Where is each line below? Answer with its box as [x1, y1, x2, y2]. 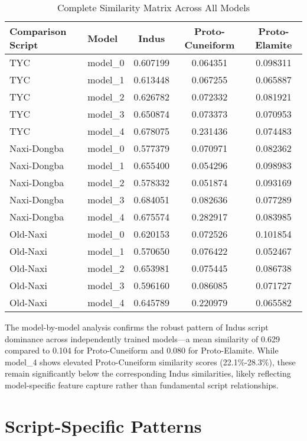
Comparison [9, 24, 67, 38]
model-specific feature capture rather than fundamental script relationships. [5, 378, 279, 391]
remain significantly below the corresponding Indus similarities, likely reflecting [5, 367, 291, 380]
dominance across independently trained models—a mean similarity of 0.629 [5, 332, 280, 345]
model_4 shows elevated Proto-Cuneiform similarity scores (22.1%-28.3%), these [5, 355, 296, 368]
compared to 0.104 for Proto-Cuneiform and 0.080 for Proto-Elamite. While [5, 344, 279, 356]
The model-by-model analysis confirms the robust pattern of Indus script [5, 321, 269, 333]
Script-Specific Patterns [5, 413, 202, 437]
